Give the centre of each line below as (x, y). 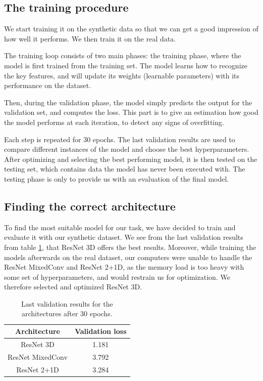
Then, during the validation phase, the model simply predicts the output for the (128, 102)
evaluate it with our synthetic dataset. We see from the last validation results (124, 237)
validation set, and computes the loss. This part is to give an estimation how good (131, 112)
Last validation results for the (67, 303)
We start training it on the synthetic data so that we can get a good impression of (131, 29)
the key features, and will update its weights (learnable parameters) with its (122, 75)
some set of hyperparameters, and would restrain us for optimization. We (117, 277)
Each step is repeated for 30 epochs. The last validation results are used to (120, 139)
